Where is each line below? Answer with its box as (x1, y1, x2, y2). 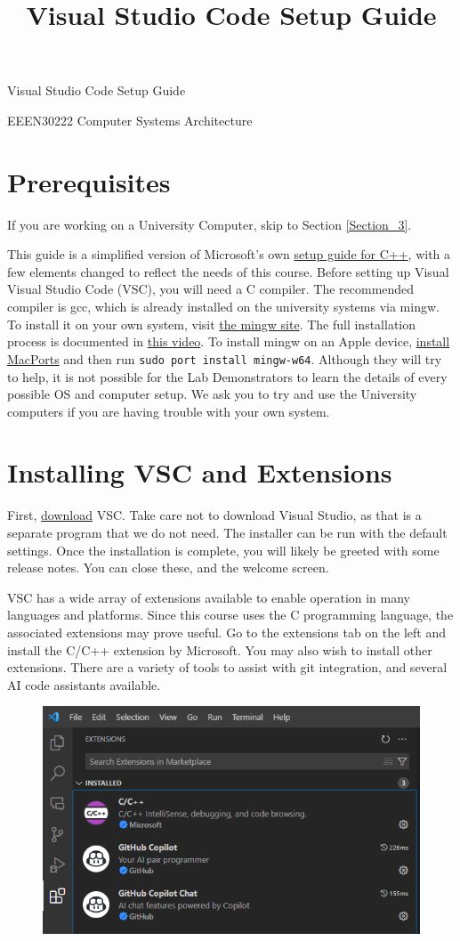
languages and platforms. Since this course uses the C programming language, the (7, 605, 454, 624)
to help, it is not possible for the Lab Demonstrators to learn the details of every (7, 367, 448, 385)
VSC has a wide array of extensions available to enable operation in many (7, 588, 411, 606)
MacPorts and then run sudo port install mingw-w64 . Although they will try (7, 349, 442, 368)
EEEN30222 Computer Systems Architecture (7, 110, 253, 129)
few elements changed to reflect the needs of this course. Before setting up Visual (7, 262, 449, 280)
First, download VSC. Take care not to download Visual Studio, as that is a (7, 506, 422, 524)
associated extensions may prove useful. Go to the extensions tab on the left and (7, 622, 446, 641)
